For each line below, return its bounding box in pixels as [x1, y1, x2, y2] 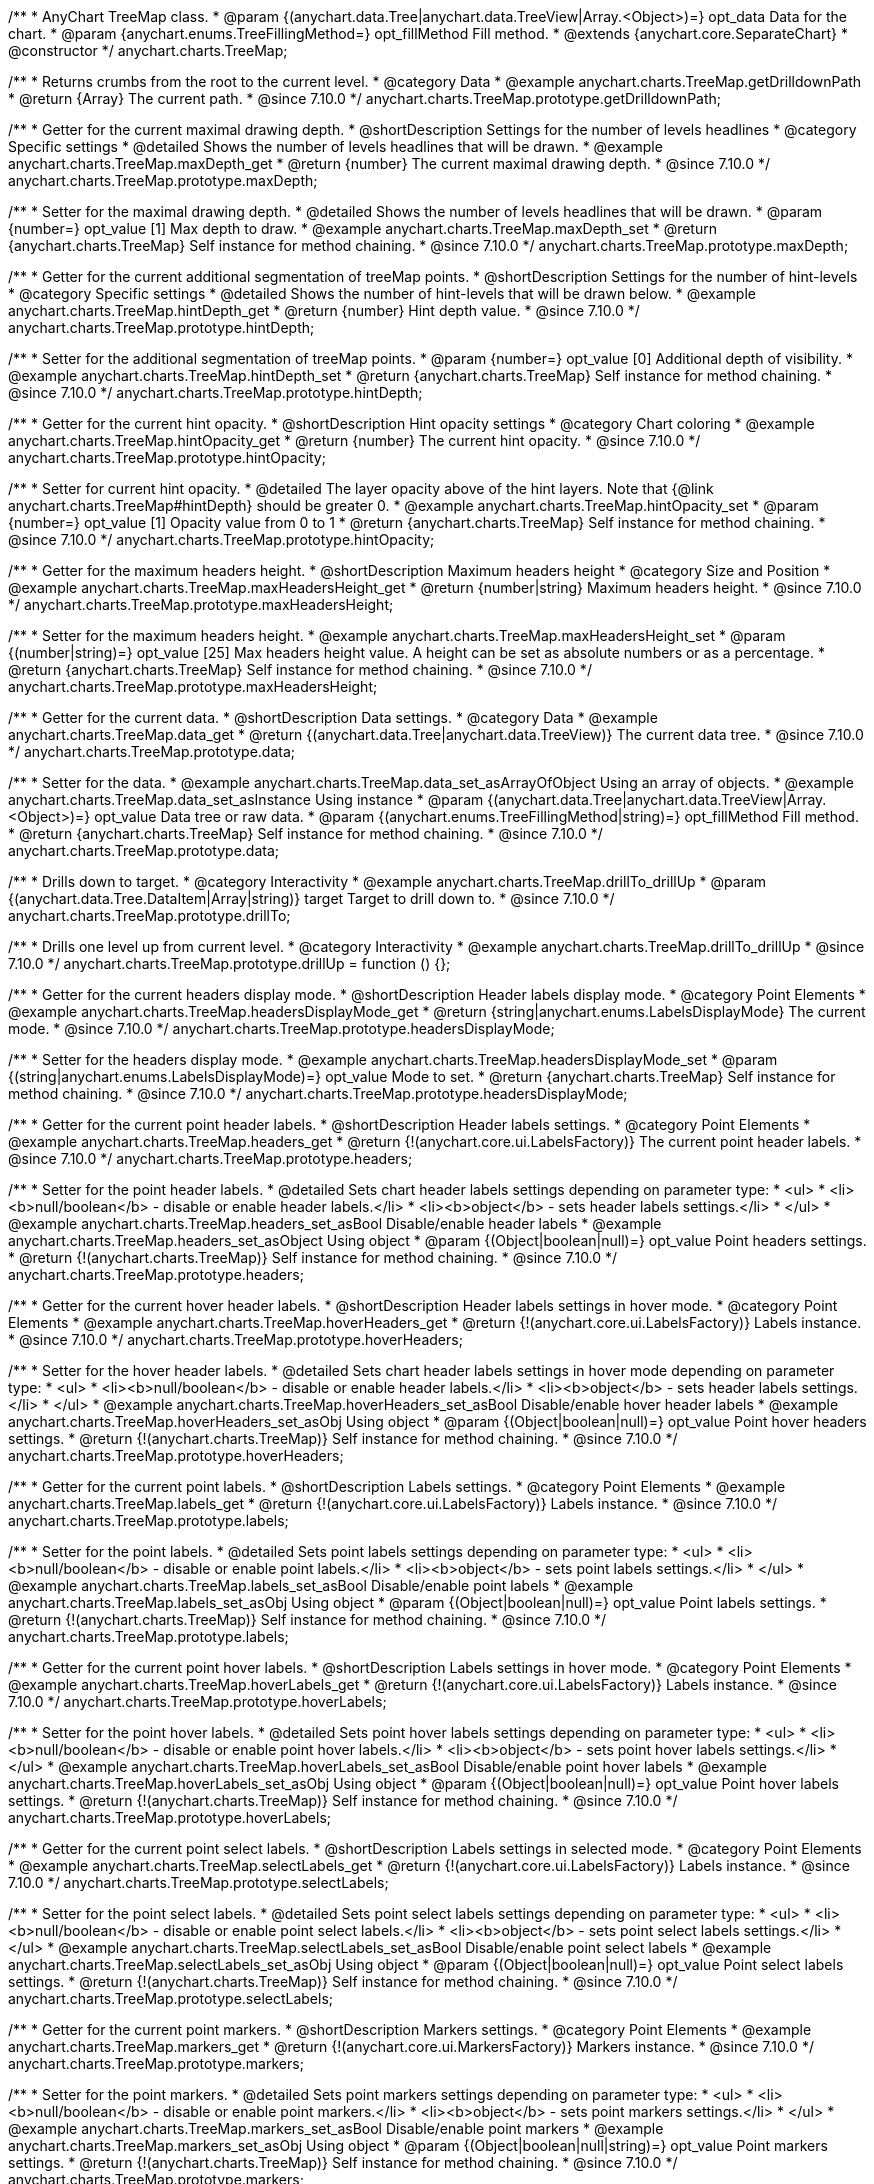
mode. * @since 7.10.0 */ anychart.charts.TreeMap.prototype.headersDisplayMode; [8, 1020, 555, 1037]
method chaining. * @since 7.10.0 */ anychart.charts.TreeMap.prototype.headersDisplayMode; [8, 1085, 628, 1102]
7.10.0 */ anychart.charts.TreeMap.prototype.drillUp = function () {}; [8, 955, 451, 972]
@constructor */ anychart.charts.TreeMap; [8, 42, 288, 59]
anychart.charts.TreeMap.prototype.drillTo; [8, 907, 291, 924]
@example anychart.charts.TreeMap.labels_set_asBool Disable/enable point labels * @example [8, 1577, 634, 1594]
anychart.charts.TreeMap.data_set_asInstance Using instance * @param [8, 791, 484, 808]
